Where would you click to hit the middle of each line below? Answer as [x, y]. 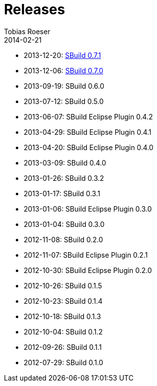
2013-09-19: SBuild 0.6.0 [64, 86]
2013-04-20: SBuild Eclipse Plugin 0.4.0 [89, 147]
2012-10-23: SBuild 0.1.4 [63, 301]
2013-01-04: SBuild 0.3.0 [64, 224]
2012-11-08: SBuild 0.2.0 [63, 239]
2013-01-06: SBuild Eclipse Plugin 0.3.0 [88, 209]
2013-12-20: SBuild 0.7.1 [62, 55]
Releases [35, 9]
